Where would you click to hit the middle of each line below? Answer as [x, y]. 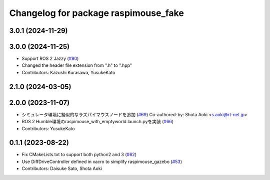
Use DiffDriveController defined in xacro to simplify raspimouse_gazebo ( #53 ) [102, 162]
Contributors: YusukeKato [48, 128]
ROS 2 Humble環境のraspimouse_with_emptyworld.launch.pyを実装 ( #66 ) [98, 122]
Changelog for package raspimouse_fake [97, 13]
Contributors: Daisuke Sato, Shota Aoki [62, 169]
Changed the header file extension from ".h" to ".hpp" [77, 65]
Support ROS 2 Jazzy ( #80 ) [50, 59]
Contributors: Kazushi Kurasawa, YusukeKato [68, 72]
